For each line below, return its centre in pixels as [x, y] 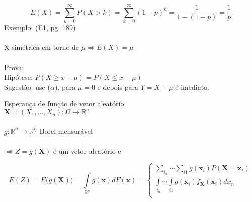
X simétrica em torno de [42, 47]
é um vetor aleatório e [87, 151]
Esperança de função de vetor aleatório [64, 104]
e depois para [118, 86]
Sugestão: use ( [27, 86]
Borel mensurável [66, 131]
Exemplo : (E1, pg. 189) [40, 27]
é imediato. [192, 86]
